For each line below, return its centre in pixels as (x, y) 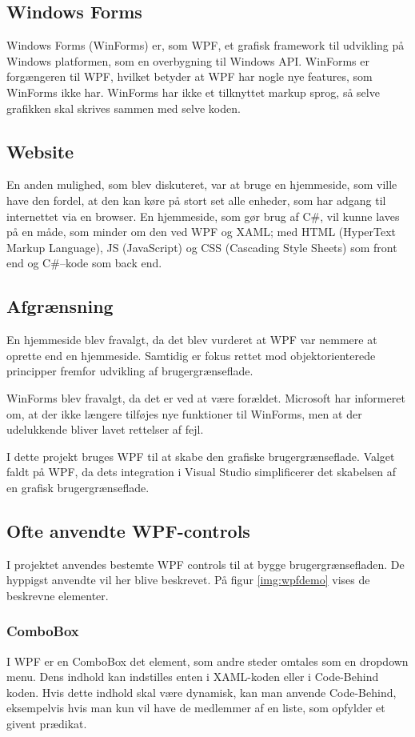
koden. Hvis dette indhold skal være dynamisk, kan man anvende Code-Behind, (202, 692)
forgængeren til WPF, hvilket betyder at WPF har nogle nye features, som (190, 76)
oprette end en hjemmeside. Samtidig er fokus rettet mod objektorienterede (191, 355)
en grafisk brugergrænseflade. (78, 487)
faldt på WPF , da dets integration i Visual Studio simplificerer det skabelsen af (202, 472)
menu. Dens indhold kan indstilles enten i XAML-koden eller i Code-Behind (193, 677)
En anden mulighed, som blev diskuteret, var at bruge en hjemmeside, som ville (202, 184)
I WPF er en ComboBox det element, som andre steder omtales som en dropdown (207, 661)
